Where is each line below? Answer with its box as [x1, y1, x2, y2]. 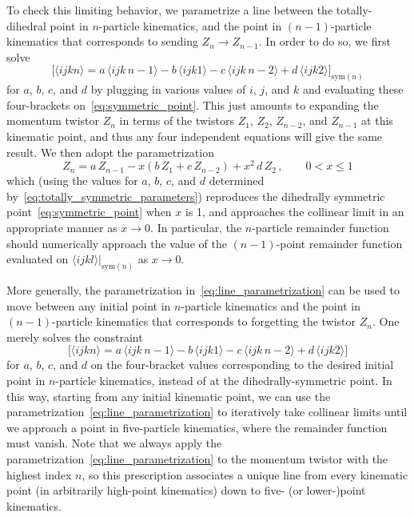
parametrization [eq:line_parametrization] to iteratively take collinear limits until [6, 403, 408, 420]
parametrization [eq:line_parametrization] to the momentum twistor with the [6, 451, 388, 467]
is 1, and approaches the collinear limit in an [185, 203, 404, 220]
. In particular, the [150, 219, 242, 236]
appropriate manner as [6, 219, 117, 236]
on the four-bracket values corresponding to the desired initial [90, 356, 394, 373]
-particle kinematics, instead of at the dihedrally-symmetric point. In [55, 372, 392, 389]
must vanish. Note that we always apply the [6, 435, 222, 451]
